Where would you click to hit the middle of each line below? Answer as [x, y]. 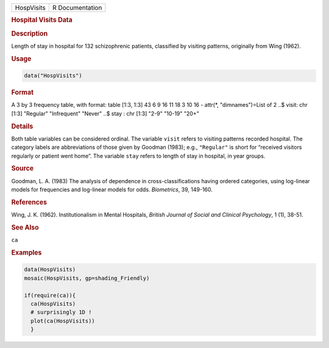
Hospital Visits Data [42, 20]
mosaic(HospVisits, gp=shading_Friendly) [87, 278]
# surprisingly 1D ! [61, 312]
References [29, 202]
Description [30, 34]
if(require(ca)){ [50, 295]
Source [23, 169]
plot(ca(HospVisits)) [63, 321]
